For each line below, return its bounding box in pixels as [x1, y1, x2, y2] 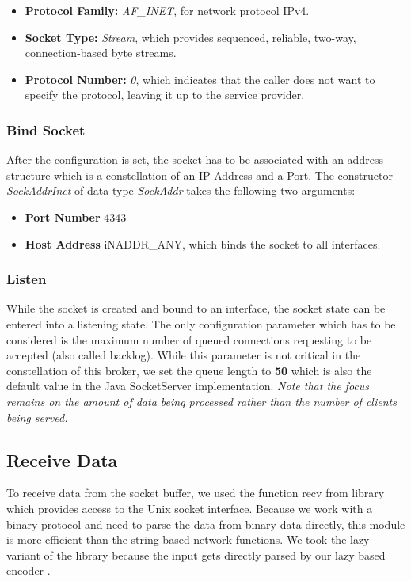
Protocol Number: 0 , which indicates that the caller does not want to [25, 70, 375, 87]
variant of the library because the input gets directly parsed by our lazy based [6, 546, 386, 563]
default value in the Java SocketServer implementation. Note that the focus [6, 378, 370, 394]
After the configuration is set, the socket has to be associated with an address [6, 151, 383, 168]
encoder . [6, 562, 51, 579]
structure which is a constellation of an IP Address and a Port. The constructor [6, 166, 393, 183]
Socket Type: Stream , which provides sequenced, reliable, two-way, [25, 28, 356, 45]
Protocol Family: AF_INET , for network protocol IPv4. [25, 2, 310, 18]
